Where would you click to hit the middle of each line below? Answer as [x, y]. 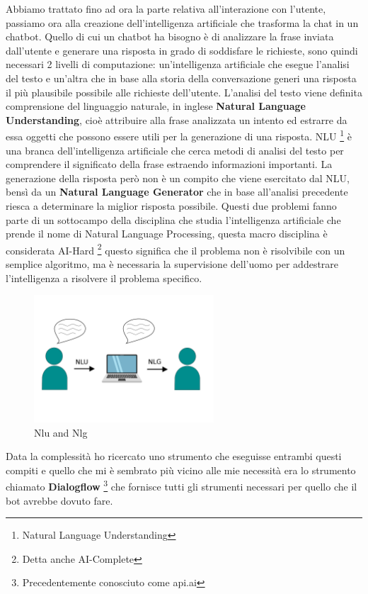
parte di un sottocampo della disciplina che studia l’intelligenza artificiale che [173, 219]
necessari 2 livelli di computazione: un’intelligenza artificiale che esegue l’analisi [178, 64]
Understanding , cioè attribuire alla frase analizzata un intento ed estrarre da [177, 119]
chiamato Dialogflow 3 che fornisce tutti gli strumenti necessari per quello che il [182, 486]
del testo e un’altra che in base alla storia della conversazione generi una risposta [181, 78]
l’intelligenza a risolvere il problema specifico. [104, 278]
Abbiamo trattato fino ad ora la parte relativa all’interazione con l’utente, [166, 9]
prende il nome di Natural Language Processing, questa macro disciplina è [167, 234]
